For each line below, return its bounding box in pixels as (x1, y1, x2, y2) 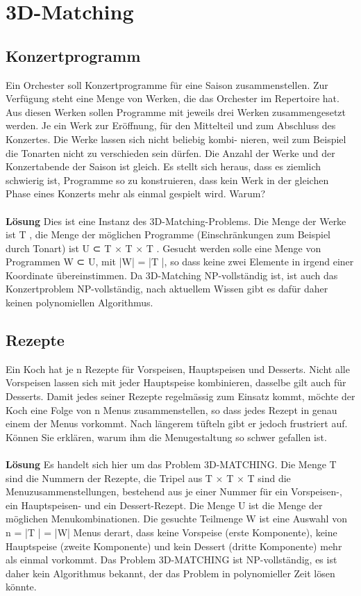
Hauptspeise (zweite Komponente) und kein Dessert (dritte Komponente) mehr (6, 538, 342, 553)
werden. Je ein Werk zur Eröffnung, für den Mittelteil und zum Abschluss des (6, 118, 336, 133)
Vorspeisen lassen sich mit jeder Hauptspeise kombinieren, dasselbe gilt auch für (6, 375, 346, 390)
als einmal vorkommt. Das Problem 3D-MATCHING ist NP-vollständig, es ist (6, 552, 337, 567)
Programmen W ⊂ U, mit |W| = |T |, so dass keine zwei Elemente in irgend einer (6, 254, 354, 269)
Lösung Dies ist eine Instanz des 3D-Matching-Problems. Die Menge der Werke (6, 213, 346, 228)
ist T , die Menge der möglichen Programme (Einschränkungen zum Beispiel (6, 227, 331, 242)
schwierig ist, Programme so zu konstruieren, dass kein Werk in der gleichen (6, 172, 329, 187)
